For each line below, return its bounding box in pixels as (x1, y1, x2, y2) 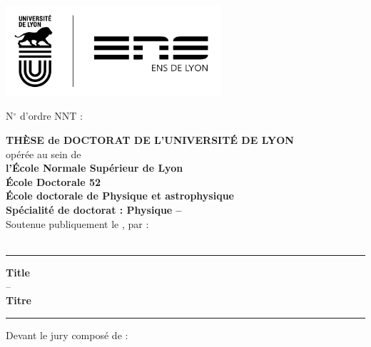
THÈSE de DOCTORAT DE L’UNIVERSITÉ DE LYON (6, 133, 294, 147)
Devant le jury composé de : (6, 327, 128, 342)
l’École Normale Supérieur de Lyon (6, 160, 183, 175)
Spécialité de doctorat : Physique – (6, 202, 182, 217)
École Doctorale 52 (6, 174, 101, 189)
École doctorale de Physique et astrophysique (6, 188, 234, 203)
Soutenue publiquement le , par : (6, 216, 149, 231)
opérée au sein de (6, 146, 81, 161)
